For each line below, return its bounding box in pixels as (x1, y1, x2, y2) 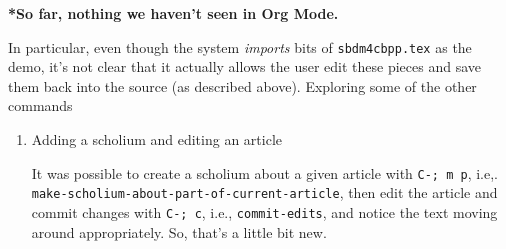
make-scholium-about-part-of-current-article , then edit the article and (31, 182, 498, 203)
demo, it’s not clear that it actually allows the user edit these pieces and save (8, 56, 481, 77)
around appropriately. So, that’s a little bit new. (31, 221, 327, 242)
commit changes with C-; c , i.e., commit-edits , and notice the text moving (31, 201, 498, 222)
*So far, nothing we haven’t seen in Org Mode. (8, 3, 339, 23)
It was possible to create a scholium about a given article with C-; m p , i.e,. (31, 162, 498, 183)
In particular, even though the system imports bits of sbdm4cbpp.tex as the (8, 36, 472, 57)
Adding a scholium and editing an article (31, 129, 282, 150)
